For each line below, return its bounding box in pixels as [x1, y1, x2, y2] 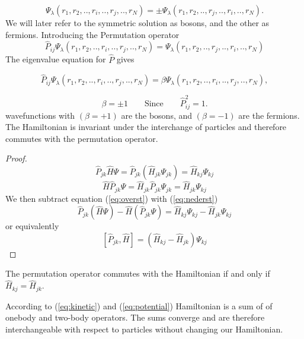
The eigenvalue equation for [5, 53, 106, 65]
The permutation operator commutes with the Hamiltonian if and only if [5, 267, 270, 280]
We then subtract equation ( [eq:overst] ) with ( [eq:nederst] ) [5, 192, 218, 204]
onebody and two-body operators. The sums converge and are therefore [5, 311, 265, 324]
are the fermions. [238, 109, 300, 121]
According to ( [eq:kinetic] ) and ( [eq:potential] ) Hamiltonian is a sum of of [5, 299, 273, 312]
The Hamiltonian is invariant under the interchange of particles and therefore [5, 121, 287, 133]
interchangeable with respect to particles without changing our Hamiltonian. [5, 322, 283, 335]
